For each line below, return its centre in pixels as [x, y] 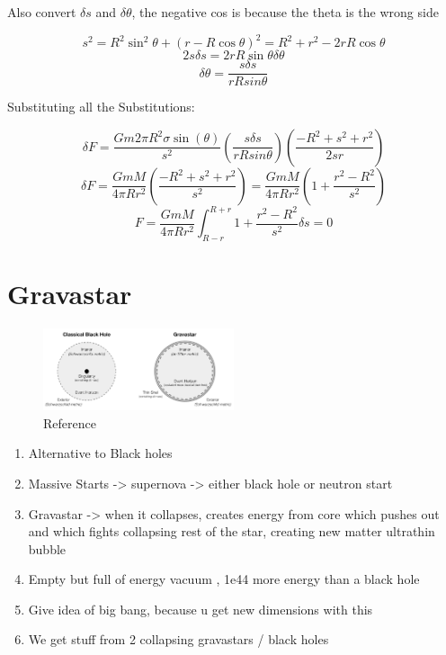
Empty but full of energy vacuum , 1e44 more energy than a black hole [224, 579]
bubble [47, 548]
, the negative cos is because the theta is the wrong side [285, 12]
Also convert [42, 12]
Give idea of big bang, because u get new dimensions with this [201, 609]
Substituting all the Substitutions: [101, 107]
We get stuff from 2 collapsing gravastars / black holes [178, 639]
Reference [70, 422]
